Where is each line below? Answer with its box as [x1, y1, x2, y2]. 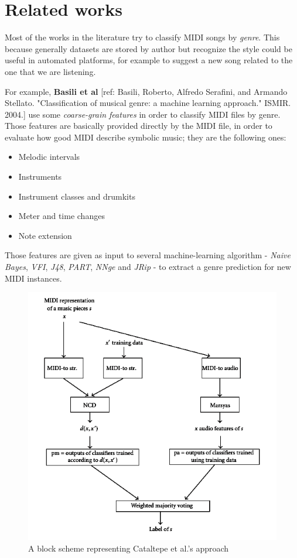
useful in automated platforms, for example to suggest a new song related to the [5, 54, 293, 66]
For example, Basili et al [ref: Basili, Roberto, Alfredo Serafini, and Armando [5, 85, 288, 97]
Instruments [18, 170, 62, 183]
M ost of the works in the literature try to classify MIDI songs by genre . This [5, 31, 280, 43]
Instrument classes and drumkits [18, 190, 135, 202]
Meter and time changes [18, 210, 105, 222]
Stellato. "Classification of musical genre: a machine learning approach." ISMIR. [5, 97, 291, 109]
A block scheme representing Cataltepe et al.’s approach [28, 542, 229, 554]
